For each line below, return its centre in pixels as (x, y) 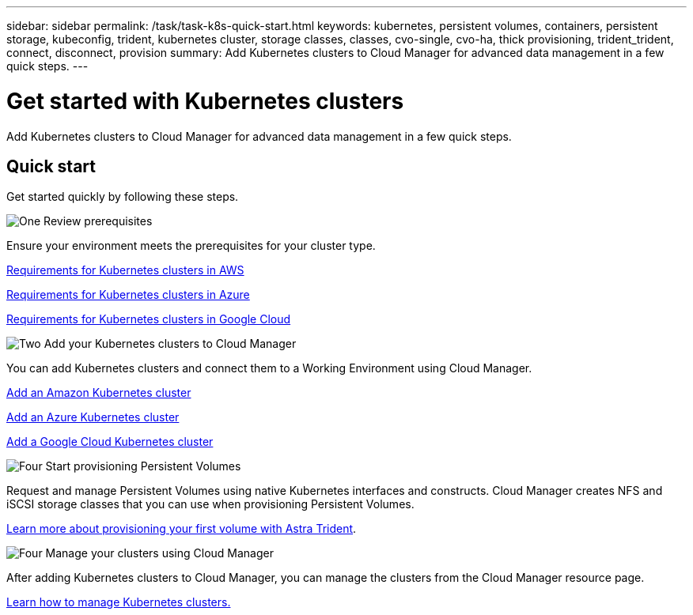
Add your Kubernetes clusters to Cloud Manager (170, 344)
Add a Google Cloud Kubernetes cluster (110, 442)
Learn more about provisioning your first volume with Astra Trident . (182, 529)
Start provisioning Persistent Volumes (143, 466)
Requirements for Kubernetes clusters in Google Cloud (149, 319)
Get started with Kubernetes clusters (205, 101)
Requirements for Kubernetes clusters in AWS (125, 270)
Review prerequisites (98, 221)
